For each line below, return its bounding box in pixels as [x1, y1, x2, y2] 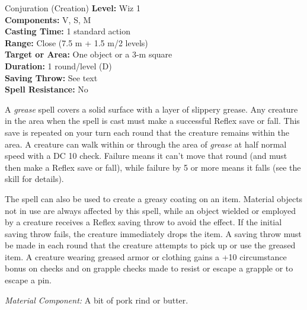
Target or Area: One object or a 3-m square [5, 48, 172, 60]
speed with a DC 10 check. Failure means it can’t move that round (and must [5, 149, 287, 162]
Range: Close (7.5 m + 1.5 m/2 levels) [5, 36, 148, 49]
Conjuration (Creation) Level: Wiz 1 [5, 2, 140, 14]
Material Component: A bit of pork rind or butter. [5, 293, 188, 306]
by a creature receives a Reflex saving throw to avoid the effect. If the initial [5, 216, 282, 228]
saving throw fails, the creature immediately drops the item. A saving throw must [5, 227, 302, 239]
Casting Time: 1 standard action [5, 25, 130, 37]
